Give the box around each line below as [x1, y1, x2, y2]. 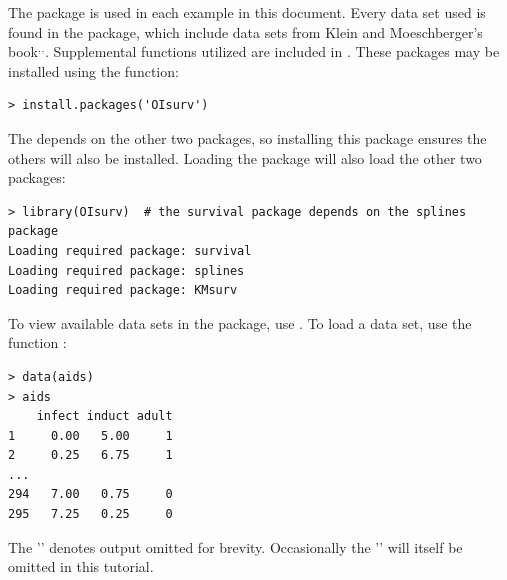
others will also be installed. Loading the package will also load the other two [8, 147, 482, 168]
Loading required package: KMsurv [8, 283, 238, 298]
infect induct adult [36, 409, 173, 424]
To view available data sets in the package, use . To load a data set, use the [8, 312, 472, 333]
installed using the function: [8, 60, 179, 81]
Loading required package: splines [8, 263, 245, 278]
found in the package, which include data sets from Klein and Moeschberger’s [8, 21, 483, 42]
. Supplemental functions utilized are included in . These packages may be [45, 41, 500, 62]
